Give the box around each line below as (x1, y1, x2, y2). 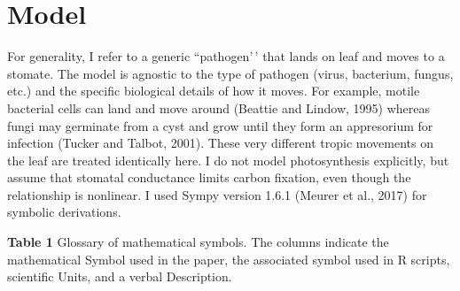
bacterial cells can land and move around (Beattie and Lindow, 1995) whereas (7, 98, 431, 117)
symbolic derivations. (7, 203, 121, 221)
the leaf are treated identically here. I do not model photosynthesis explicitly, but (7, 150, 449, 169)
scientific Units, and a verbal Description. (7, 267, 232, 286)
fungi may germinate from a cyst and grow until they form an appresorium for (7, 116, 433, 134)
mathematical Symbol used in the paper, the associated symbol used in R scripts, (7, 249, 450, 268)
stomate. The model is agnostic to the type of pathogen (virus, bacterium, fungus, (7, 64, 454, 82)
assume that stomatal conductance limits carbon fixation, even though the (7, 168, 411, 187)
